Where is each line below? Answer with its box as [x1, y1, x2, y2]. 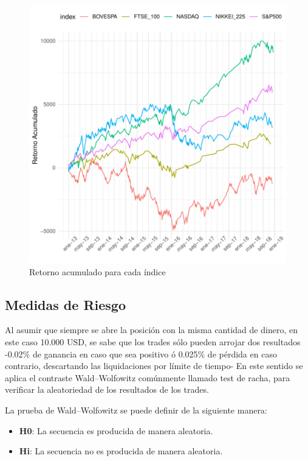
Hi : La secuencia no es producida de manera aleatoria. [19, 445, 223, 457]
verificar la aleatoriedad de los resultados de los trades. [5, 383, 209, 396]
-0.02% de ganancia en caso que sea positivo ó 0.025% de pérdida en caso [5, 347, 277, 360]
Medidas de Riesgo [5, 295, 126, 314]
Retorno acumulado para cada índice [29, 265, 166, 278]
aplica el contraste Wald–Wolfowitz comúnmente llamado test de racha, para [5, 371, 290, 384]
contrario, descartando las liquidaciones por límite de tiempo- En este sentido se [5, 359, 303, 372]
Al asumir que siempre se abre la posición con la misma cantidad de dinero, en [5, 323, 298, 336]
